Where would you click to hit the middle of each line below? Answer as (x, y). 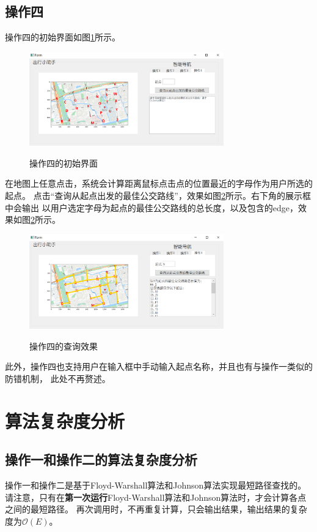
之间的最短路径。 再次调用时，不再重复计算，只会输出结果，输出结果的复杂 (156, 509)
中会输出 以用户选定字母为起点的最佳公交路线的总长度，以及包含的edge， (151, 207)
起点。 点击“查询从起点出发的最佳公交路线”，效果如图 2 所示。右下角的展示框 (158, 195)
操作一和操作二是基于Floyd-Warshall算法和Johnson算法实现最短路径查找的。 (156, 485)
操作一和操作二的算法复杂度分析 (101, 459)
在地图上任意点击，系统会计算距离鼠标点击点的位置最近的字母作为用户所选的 (159, 183)
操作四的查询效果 (64, 346)
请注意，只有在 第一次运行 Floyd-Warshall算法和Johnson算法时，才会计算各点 (156, 497)
